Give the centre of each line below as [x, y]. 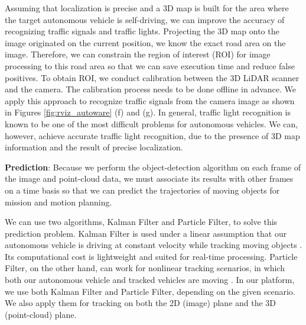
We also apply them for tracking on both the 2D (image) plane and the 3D [141, 303]
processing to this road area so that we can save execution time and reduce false [150, 65]
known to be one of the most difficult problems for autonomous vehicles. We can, [152, 123]
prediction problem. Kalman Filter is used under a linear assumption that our [146, 233]
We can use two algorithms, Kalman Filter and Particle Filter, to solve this [141, 222]
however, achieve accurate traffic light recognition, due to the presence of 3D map [152, 135]
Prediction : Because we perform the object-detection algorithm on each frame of [153, 167]
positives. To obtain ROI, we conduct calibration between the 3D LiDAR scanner [152, 77]
